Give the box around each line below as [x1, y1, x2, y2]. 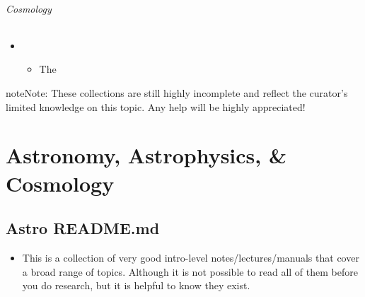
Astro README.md [6, 217, 160, 239]
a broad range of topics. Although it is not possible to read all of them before [22, 264, 358, 279]
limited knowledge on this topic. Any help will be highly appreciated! [6, 99, 306, 114]
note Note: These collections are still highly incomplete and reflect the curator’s [6, 85, 348, 100]
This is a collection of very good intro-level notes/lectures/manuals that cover [22, 250, 359, 264]
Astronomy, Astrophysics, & [6, 141, 286, 170]
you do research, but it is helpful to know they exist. [22, 278, 250, 293]
